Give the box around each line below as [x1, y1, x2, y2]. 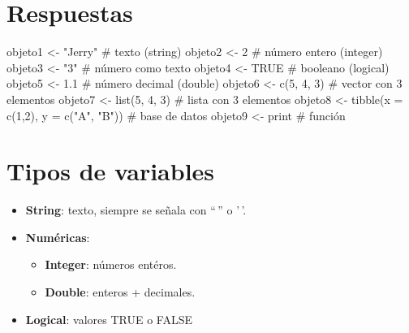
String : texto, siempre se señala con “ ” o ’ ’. [25, 201, 247, 218]
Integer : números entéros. [45, 256, 177, 273]
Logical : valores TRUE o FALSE [25, 310, 192, 327]
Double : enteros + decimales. [45, 283, 196, 300]
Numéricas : [25, 228, 90, 245]
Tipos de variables [6, 154, 215, 188]
